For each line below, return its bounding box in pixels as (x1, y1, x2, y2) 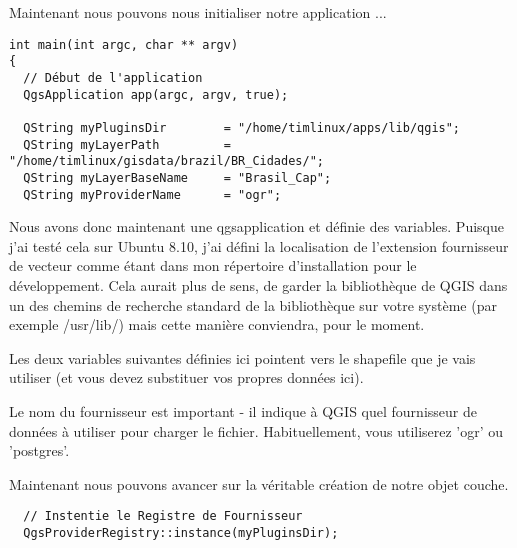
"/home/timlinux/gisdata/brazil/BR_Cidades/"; (9, 154, 324, 169)
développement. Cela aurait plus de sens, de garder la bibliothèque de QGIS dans (9, 274, 508, 295)
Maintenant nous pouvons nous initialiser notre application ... (9, 2, 387, 22)
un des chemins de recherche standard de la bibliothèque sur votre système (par (9, 294, 497, 315)
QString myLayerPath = (23, 137, 231, 152)
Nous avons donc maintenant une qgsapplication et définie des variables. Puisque (9, 216, 504, 237)
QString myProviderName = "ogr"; (23, 187, 282, 202)
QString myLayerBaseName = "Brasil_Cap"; (23, 170, 332, 185)
